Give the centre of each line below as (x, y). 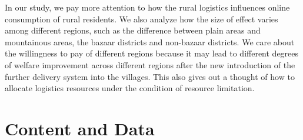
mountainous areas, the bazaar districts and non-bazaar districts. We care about (150, 41)
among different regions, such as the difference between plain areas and (133, 30)
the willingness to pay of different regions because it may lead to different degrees (152, 53)
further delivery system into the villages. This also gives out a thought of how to (150, 76)
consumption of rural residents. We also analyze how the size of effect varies (141, 19)
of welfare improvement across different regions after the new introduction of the (150, 64)
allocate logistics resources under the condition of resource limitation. (130, 88)
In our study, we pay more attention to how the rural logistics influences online (147, 7)
